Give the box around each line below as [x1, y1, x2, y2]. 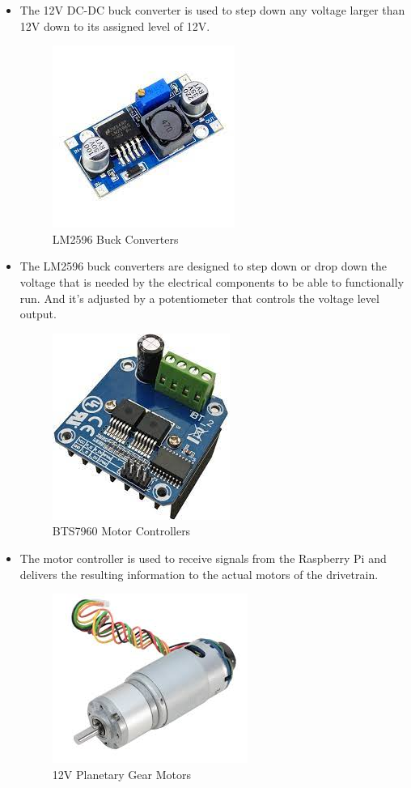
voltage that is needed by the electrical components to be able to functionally [19, 273, 405, 290]
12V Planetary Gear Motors [52, 765, 192, 782]
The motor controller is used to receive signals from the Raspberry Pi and [19, 549, 387, 566]
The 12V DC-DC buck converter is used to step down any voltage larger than [19, 2, 405, 18]
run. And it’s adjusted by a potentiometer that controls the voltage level [19, 289, 379, 306]
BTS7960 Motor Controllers [52, 522, 191, 539]
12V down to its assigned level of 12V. [19, 17, 210, 34]
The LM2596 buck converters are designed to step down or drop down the [19, 258, 388, 275]
